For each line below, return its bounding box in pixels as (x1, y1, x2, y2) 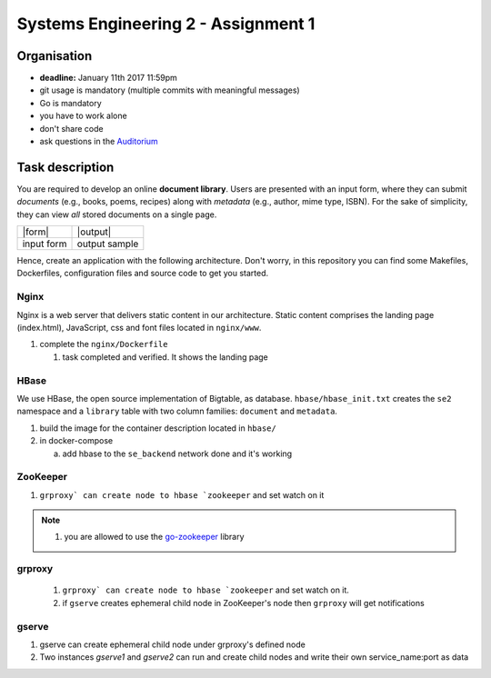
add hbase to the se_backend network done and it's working (62, 448, 293, 459)
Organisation (16, 48, 93, 64)
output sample (76, 237, 139, 250)
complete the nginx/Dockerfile (39, 339, 168, 350)
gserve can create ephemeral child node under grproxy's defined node (39, 639, 306, 650)
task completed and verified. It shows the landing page (62, 351, 268, 363)
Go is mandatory (39, 97, 102, 108)
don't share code (39, 123, 104, 134)
